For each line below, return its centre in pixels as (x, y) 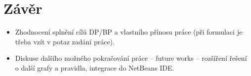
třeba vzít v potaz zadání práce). (65, 41)
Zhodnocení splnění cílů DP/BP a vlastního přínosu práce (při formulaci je (129, 32)
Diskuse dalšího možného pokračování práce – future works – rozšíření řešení (131, 58)
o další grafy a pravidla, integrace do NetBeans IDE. (95, 67)
